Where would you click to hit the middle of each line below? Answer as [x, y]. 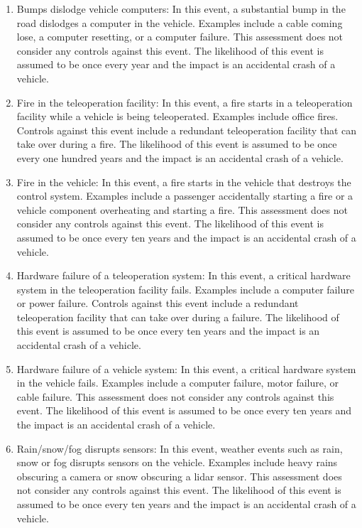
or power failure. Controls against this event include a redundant [158, 303]
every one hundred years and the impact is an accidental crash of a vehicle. [180, 157]
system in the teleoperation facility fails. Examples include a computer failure [185, 289]
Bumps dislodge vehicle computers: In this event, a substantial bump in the [181, 9]
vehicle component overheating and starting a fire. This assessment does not [182, 209]
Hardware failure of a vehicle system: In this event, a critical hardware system [186, 368]
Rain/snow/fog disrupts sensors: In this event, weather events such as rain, [180, 448]
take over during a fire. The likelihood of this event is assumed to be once [177, 144]
